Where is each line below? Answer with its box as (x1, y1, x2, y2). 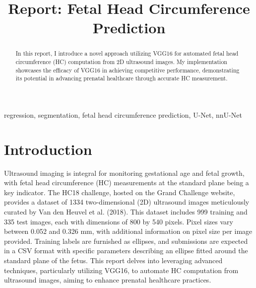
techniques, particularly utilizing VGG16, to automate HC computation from (4, 265, 239, 275)
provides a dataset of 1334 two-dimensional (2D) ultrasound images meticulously (4, 197, 250, 207)
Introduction (4, 139, 92, 159)
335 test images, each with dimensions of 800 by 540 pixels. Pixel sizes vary (4, 216, 233, 226)
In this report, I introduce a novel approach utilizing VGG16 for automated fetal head (15, 49, 239, 58)
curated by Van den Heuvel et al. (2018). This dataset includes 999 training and (4, 207, 248, 217)
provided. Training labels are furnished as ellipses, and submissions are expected (4, 235, 248, 246)
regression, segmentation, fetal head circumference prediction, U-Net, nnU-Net (4, 109, 242, 120)
